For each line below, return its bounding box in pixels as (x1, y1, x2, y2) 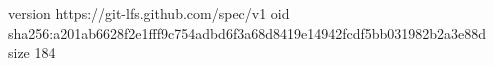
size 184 (8, 42, 56, 63)
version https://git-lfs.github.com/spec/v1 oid (8, 3, 290, 23)
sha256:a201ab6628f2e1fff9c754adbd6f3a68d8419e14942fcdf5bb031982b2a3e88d (8, 22, 487, 43)
